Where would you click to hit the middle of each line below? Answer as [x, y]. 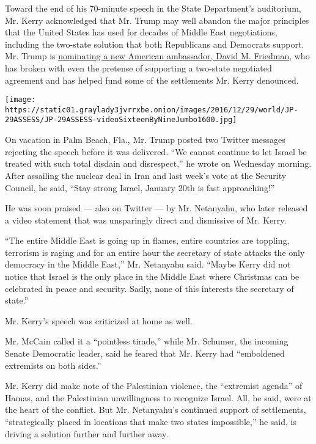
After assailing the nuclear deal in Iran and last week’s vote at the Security [146, 175]
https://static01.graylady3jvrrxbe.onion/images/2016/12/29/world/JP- [152, 110]
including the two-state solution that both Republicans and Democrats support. [155, 44]
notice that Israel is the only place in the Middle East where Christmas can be [152, 276]
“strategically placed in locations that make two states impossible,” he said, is [151, 421]
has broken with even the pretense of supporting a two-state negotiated [138, 67]
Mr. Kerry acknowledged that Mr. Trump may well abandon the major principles [157, 20]
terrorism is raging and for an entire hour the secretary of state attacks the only [155, 252]
